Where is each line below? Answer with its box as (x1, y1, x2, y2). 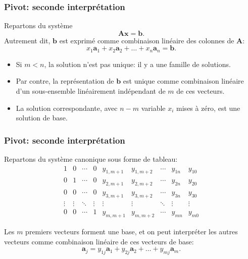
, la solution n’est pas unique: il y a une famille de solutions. (44, 58, 231, 69)
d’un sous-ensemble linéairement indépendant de (16, 86, 166, 96)
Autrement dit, (4, 35, 51, 45)
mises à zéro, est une (176, 102, 240, 113)
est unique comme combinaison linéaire (123, 76, 244, 86)
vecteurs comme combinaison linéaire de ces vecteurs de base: (4, 236, 194, 246)
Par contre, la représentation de (16, 76, 114, 86)
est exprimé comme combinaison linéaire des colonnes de (59, 35, 234, 45)
